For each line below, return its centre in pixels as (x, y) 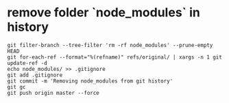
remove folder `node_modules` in (104, 13)
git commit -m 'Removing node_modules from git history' (90, 81)
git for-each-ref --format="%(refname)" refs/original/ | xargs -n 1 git (115, 57)
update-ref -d (27, 63)
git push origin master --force (53, 93)
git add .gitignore (35, 75)
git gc (16, 87)
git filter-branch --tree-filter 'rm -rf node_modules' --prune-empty (110, 45)
